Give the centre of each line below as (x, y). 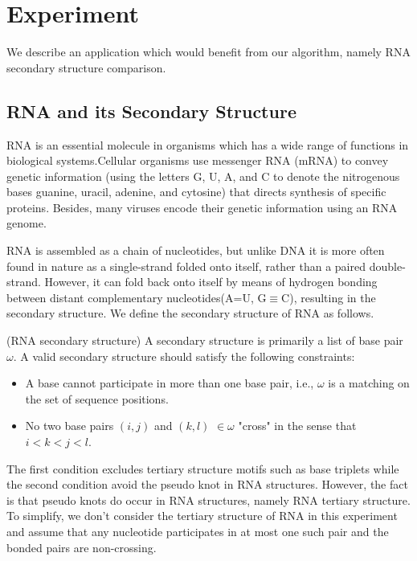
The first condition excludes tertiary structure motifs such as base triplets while (203, 468)
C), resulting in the (329, 297)
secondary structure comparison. (86, 67)
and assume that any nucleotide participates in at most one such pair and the (198, 531)
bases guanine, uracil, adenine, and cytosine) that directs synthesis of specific (196, 192)
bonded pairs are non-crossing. (82, 547)
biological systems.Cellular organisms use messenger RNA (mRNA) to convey (198, 160)
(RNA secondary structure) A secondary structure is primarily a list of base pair (205, 340)
